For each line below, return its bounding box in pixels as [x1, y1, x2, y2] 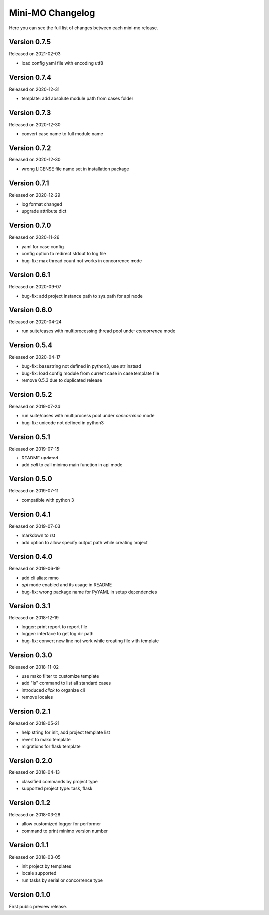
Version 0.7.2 [9, 144, 51, 152]
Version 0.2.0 [9, 757, 53, 765]
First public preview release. [9, 903, 67, 909]
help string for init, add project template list [21, 729, 110, 735]
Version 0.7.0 [9, 221, 52, 230]
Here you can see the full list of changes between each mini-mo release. [9, 25, 158, 31]
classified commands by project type [21, 778, 98, 784]
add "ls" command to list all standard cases [21, 680, 111, 686]
